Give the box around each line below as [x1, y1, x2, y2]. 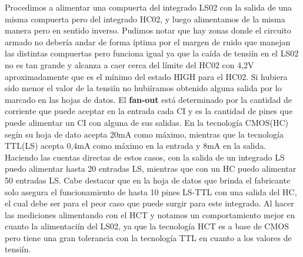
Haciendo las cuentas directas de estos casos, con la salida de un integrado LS [5, 151, 285, 163]
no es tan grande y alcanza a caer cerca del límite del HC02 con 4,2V [5, 58, 254, 71]
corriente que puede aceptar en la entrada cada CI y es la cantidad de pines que [5, 105, 293, 117]
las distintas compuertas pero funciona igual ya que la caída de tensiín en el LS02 [5, 47, 299, 59]
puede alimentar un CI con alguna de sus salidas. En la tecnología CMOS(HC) [5, 116, 288, 128]
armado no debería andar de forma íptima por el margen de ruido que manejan [5, 35, 291, 48]
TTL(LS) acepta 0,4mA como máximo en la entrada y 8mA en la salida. [5, 139, 267, 152]
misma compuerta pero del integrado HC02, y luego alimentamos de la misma [5, 12, 285, 25]
